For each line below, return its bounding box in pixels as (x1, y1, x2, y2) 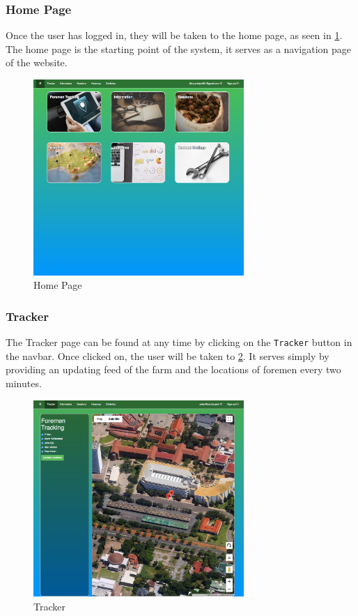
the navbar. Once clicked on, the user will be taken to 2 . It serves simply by (6, 348, 329, 363)
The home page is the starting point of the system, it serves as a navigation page (6, 41, 352, 56)
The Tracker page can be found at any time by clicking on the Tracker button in (6, 335, 352, 350)
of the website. (6, 55, 68, 70)
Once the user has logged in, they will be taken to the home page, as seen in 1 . (6, 28, 343, 43)
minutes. (6, 376, 42, 391)
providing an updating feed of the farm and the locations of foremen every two (6, 362, 341, 377)
